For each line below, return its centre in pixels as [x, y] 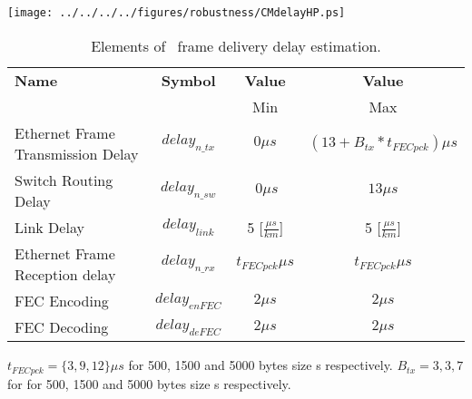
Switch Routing [64, 180]
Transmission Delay [77, 153]
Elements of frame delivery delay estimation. [236, 45]
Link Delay [49, 227]
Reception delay [65, 275]
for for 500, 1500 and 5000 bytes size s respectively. [149, 383]
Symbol [188, 80]
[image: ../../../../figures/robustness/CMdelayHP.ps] [177, 13]
